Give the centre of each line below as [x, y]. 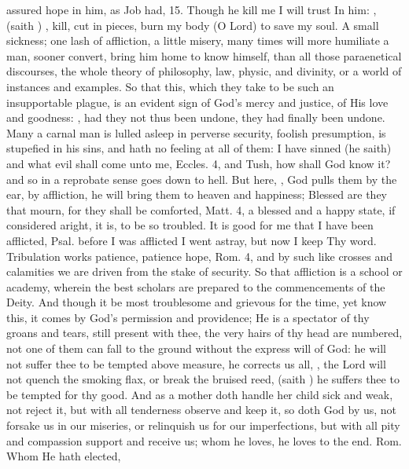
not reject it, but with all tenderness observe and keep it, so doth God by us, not [202, 410]
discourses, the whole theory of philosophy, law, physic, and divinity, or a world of [204, 71]
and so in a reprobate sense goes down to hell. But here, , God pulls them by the [202, 179]
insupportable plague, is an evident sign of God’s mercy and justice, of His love [197, 102]
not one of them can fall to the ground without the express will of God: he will [196, 348]
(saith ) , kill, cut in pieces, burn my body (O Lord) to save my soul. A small [193, 25]
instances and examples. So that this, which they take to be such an [170, 86]
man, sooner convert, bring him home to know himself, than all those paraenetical [204, 55]
